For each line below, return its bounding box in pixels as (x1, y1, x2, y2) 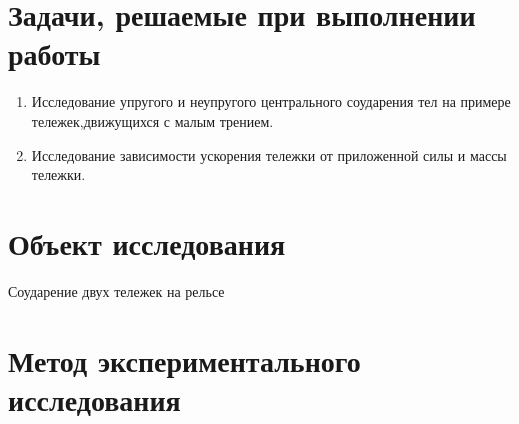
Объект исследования (8, 222, 286, 263)
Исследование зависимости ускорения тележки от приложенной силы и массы (31, 144, 507, 165)
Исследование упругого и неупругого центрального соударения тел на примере (31, 91, 511, 112)
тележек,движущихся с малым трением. (31, 110, 274, 131)
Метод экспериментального (8, 339, 361, 380)
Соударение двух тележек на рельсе (8, 280, 225, 301)
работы (8, 33, 101, 74)
